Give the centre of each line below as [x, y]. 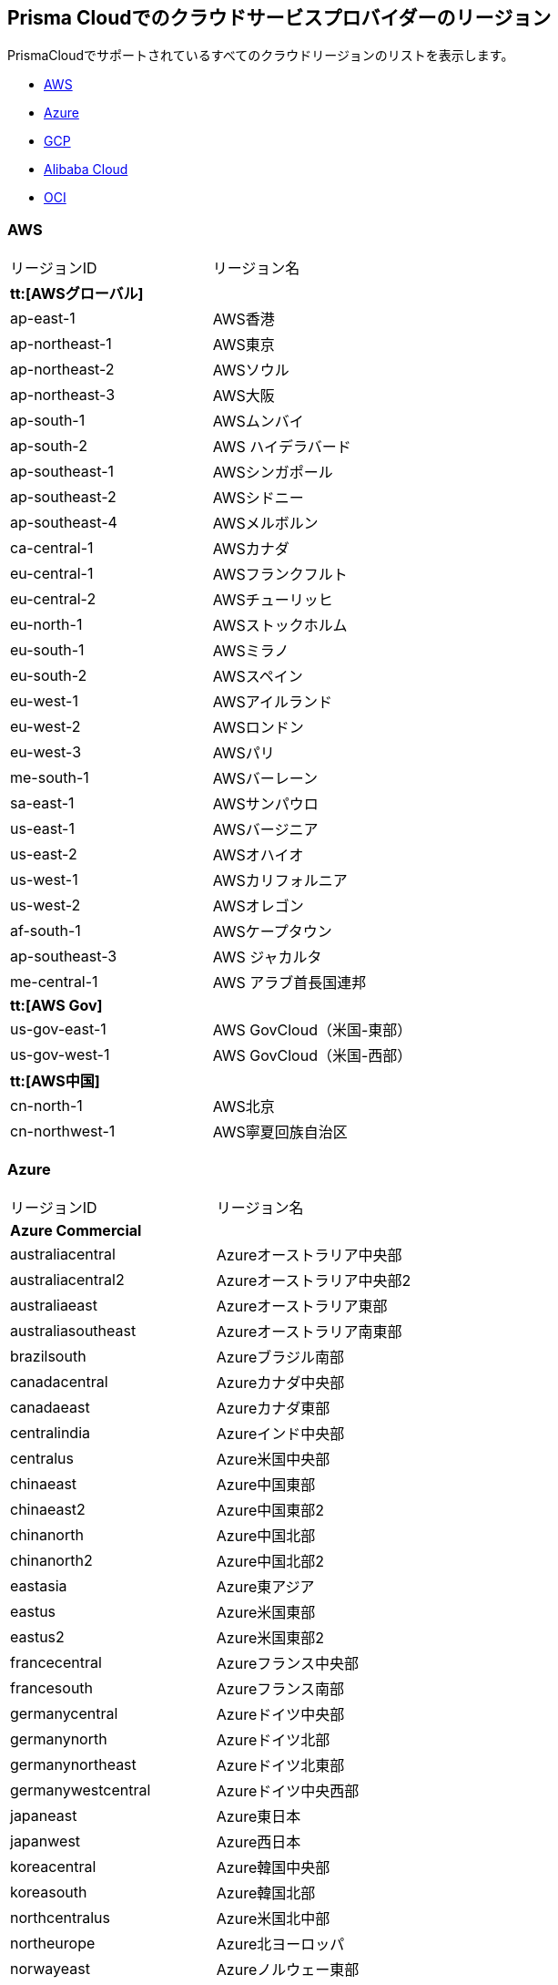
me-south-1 [50, 778]
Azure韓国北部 [266, 1892]
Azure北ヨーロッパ [280, 1944]
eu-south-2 [49, 676]
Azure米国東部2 [270, 1637]
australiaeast [54, 1305]
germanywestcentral [81, 1790]
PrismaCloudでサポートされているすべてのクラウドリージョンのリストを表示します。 [261, 56]
